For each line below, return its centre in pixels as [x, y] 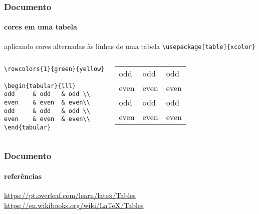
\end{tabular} [28, 127]
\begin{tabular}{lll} [40, 86]
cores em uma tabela [41, 27]
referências [23, 176]
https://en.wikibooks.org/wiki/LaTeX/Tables [74, 205]
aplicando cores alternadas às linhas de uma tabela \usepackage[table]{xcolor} [130, 46]
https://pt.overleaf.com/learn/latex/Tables [70, 195]
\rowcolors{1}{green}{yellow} [54, 69]
